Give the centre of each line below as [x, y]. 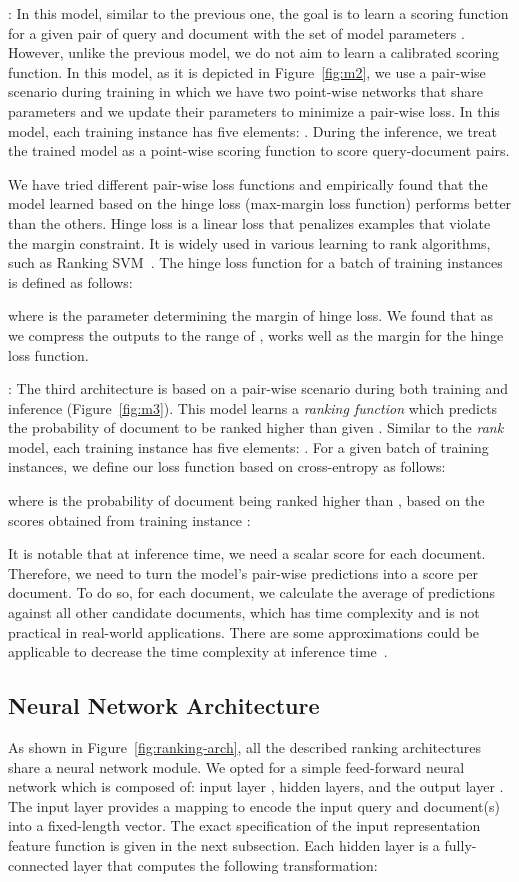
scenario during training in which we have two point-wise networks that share [245, 91]
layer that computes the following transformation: [225, 864]
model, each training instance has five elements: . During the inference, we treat [252, 130]
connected [38, 864]
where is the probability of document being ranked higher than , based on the [246, 500]
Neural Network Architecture [164, 705]
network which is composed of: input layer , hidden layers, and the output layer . [256, 786]
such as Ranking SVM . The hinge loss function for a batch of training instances [255, 262]
